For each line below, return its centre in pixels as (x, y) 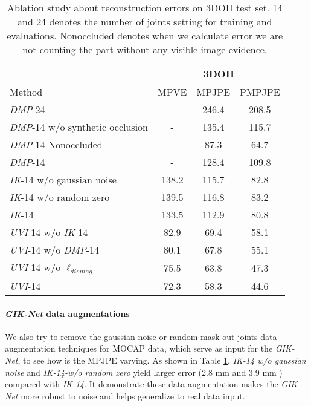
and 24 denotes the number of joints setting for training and (145, 21)
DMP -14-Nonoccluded (56, 144)
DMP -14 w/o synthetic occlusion (79, 127)
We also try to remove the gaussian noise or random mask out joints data (141, 336)
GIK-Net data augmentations (67, 313)
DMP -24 (27, 109)
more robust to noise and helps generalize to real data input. (133, 395)
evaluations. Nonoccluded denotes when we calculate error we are (145, 35)
